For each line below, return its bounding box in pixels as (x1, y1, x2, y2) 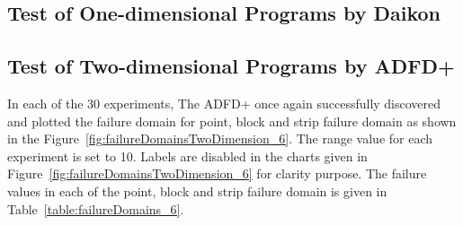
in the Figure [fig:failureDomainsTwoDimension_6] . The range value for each (7, 129, 433, 148)
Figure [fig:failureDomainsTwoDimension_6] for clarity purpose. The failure (7, 164, 427, 183)
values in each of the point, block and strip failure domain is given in (7, 181, 387, 200)
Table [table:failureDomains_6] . (7, 199, 184, 218)
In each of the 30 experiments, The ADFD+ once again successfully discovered (7, 93, 441, 112)
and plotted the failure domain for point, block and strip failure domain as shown (7, 111, 457, 130)
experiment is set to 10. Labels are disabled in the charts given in (7, 146, 368, 165)
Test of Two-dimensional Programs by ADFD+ (7, 52, 455, 80)
